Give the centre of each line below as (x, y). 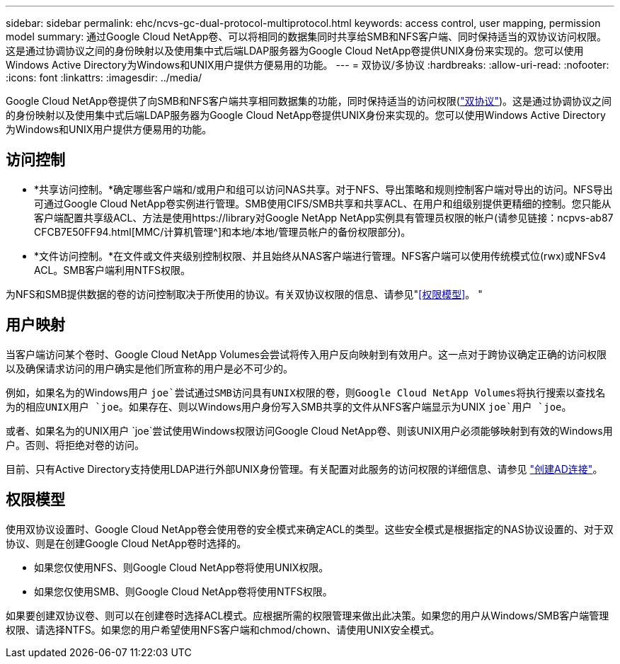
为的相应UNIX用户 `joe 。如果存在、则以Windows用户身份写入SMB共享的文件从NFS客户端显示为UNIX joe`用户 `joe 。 (289, 406)
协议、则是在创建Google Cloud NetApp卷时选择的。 (126, 543)
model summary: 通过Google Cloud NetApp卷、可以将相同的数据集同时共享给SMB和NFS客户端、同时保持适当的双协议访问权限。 (306, 36)
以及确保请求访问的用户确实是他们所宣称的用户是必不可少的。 (149, 368)
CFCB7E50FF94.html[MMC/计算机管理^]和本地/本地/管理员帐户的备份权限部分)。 (223, 231)
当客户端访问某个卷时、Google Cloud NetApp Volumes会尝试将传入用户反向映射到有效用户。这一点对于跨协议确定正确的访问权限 (306, 354)
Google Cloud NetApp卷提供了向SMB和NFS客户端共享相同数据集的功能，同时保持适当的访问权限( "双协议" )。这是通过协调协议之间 (309, 101)
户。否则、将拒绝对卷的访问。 (75, 445)
